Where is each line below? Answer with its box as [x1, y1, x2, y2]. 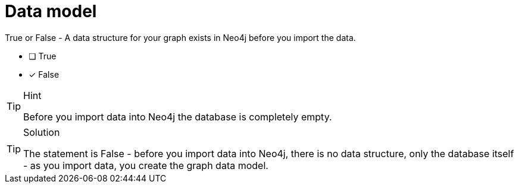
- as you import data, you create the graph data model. [23, 159, 268, 171]
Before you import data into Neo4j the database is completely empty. [23, 110, 332, 123]
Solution [23, 126, 60, 138]
